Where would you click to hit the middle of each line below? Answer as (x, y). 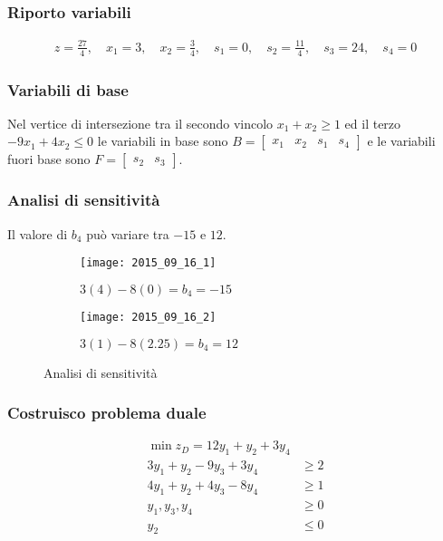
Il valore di (38, 233)
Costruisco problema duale (107, 413)
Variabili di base (68, 89)
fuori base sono (49, 159)
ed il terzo (373, 123)
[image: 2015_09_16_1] (148, 263)
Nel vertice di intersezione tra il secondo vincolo (140, 123)
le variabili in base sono (163, 141)
